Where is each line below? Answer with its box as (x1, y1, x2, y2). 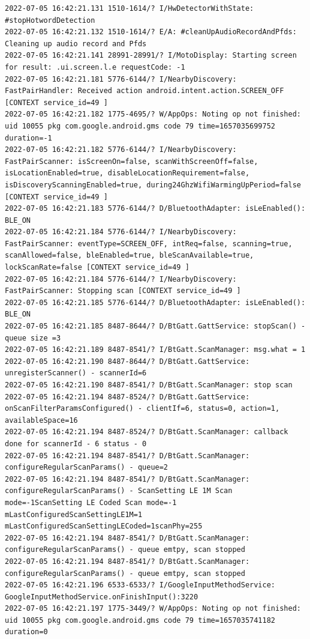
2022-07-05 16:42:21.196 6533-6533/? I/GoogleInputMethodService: (5, 581, 276, 590)
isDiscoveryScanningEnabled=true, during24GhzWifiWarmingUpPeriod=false (5, 180, 301, 189)
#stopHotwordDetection (5, 16, 95, 25)
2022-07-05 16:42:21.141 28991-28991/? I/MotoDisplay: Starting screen (5, 51, 297, 60)
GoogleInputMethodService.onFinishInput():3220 (5, 592, 198, 601)
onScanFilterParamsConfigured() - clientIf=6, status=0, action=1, (5, 404, 280, 413)
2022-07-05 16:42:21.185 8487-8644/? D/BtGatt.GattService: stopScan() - (5, 322, 306, 331)
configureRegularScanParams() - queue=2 (5, 463, 168, 472)
